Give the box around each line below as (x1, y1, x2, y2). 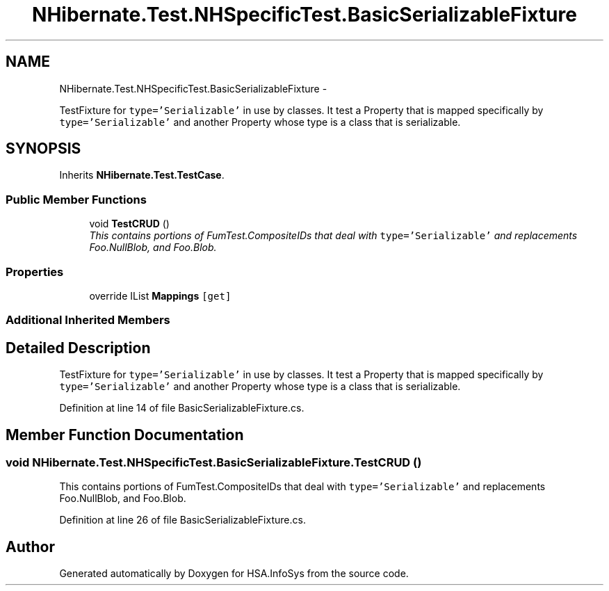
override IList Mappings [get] (89, 289, 232, 302)
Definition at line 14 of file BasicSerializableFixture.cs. (59, 402, 304, 414)
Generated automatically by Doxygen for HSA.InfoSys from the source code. (59, 567, 409, 580)
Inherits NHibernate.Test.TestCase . (59, 169, 225, 181)
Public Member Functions (6, 192, 147, 207)
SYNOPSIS (6, 140, 81, 158)
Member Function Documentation (6, 426, 244, 444)
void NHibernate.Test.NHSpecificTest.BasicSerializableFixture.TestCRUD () (6, 455, 422, 469)
